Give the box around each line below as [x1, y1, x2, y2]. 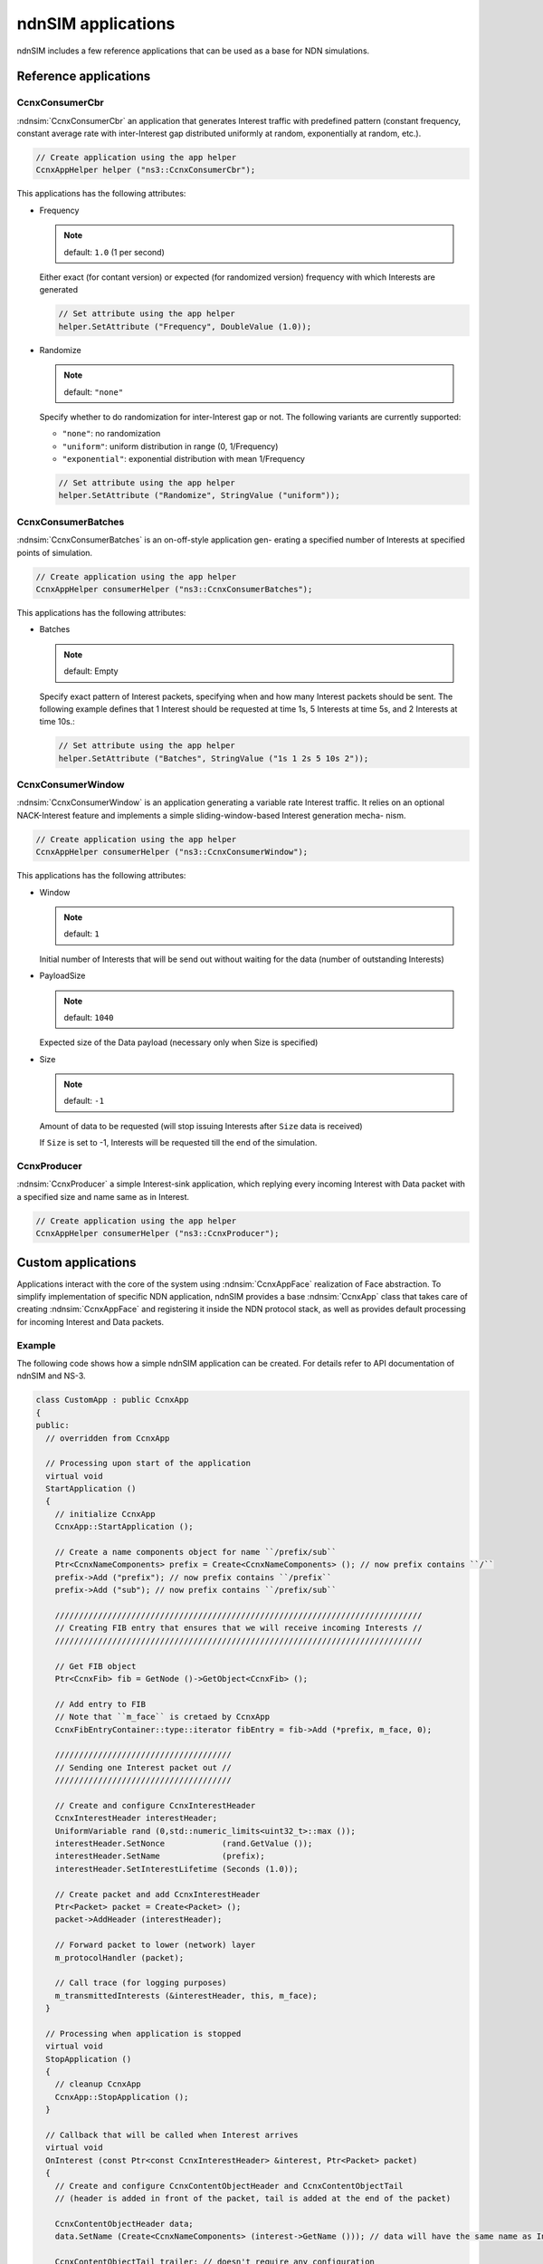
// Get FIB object [54, 1661, 137, 1671]
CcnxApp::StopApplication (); [54, 2092, 189, 2102]
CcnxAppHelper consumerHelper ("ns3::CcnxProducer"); [35, 1228, 280, 1239]
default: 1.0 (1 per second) [63, 246, 165, 257]
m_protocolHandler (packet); [54, 1952, 185, 1962]
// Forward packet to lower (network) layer [54, 1940, 256, 1951]
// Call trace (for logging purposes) [54, 1978, 227, 1988]
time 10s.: [39, 716, 76, 727]
